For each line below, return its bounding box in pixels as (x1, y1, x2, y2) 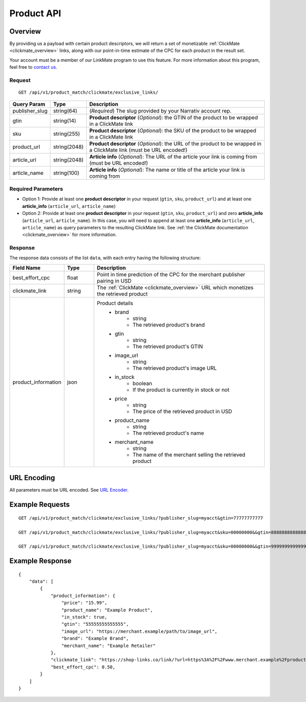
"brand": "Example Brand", (61, 636, 129, 641)
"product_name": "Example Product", (61, 607, 153, 613)
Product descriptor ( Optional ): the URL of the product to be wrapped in (89, 140, 262, 147)
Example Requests (9, 500, 70, 509)
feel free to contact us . (9, 64, 58, 70)
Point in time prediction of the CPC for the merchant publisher (97, 271, 245, 278)
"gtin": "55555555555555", (61, 622, 129, 627)
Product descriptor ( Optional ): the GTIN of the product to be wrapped (89, 114, 258, 121)
